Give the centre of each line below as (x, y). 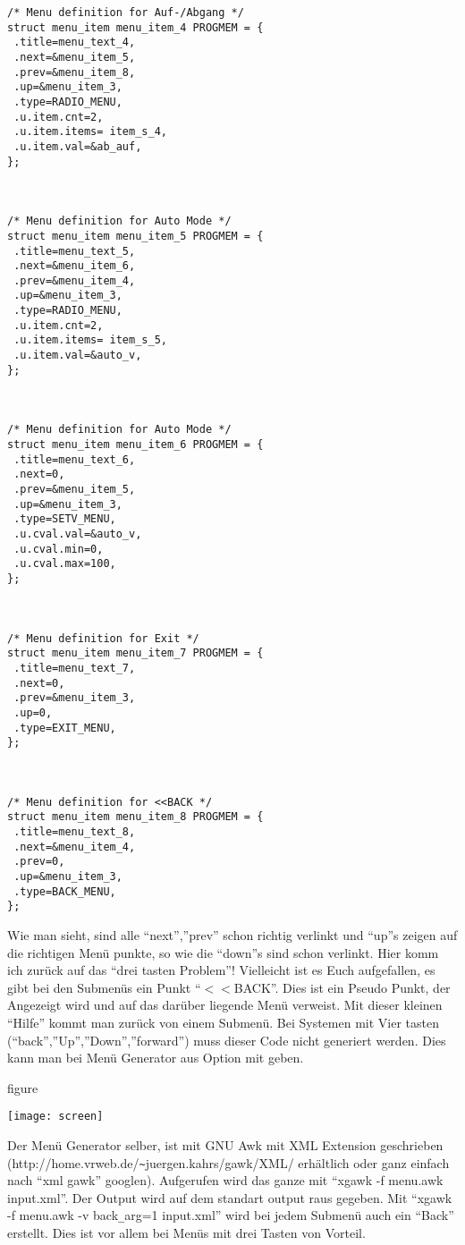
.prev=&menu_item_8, (75, 72)
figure (23, 1087)
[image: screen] (55, 1117)
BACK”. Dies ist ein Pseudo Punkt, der (342, 987)
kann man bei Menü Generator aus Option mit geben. (156, 1058)
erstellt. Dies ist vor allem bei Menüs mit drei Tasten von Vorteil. (186, 1233)
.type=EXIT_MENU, (65, 728)
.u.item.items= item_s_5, (90, 340)
